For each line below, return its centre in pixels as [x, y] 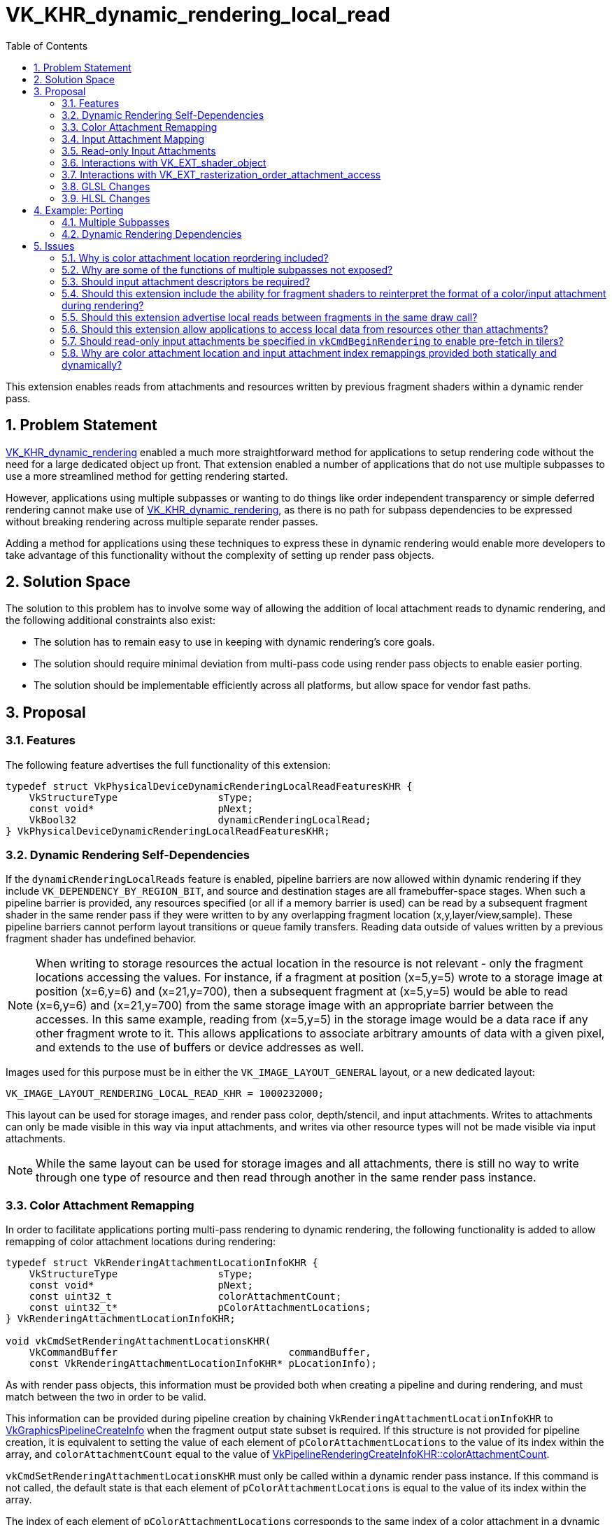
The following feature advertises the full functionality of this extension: [168, 765]
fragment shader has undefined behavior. [101, 939]
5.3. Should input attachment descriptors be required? [186, 281]
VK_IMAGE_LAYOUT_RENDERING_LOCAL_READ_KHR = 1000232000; [165, 1094]
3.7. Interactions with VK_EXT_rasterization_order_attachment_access [221, 174]
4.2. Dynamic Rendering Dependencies [152, 234]
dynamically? [92, 364]
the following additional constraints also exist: [111, 620]
